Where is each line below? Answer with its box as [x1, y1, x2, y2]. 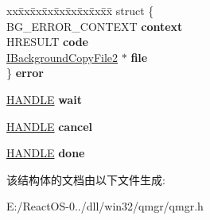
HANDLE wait [6, 91, 82, 107]
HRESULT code [6, 33, 88, 50]
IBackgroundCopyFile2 [6, 48, 119, 65]
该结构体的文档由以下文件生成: [6, 171, 165, 187]
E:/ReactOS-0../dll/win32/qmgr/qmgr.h [6, 198, 204, 214]
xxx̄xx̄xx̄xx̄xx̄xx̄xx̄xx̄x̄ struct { [6, 2, 154, 18]
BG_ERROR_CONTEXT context [6, 17, 183, 34]
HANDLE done [6, 145, 85, 161]
